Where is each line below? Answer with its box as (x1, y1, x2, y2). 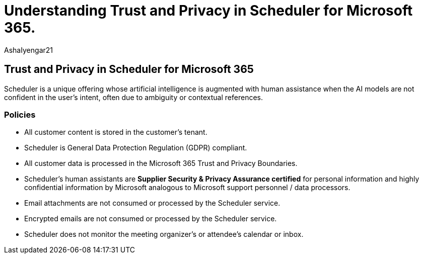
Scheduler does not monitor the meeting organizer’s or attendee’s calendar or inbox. (24, 230, 304, 239)
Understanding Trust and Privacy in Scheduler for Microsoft (4, 2, 413, 19)
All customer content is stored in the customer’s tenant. (24, 128, 207, 137)
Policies (4, 109, 36, 120)
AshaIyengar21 (4, 45, 53, 54)
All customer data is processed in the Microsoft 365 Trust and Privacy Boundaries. (24, 159, 298, 168)
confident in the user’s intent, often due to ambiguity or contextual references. (4, 93, 263, 102)
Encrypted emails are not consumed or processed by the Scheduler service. (24, 214, 277, 223)
